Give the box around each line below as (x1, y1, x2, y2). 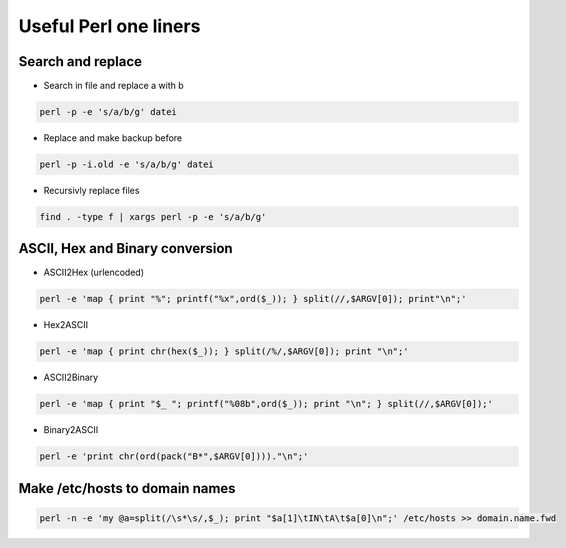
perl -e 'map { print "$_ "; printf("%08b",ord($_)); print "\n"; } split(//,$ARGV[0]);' (39, 398, 494, 410)
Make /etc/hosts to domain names (18, 480, 236, 497)
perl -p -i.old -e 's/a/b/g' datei (39, 159, 214, 170)
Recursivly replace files (43, 185, 140, 196)
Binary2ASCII (43, 424, 99, 436)
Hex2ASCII (43, 319, 89, 331)
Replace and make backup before (43, 132, 183, 144)
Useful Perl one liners (18, 15, 201, 37)
